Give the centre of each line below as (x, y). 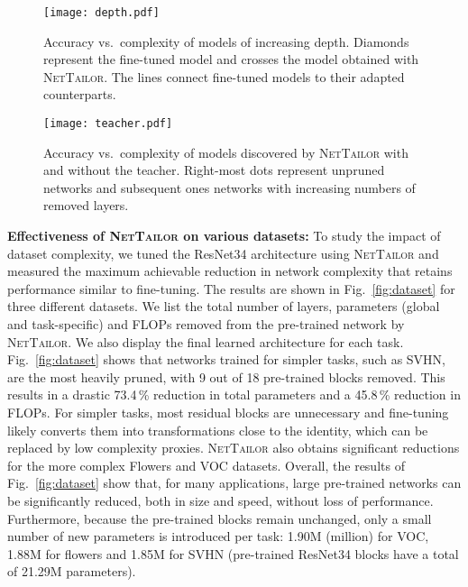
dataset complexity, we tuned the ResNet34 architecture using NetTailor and (223, 253)
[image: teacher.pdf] (108, 124)
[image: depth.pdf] (101, 13)
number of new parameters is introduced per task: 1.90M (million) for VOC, (218, 536)
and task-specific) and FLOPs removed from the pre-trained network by (206, 324)
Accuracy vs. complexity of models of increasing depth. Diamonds (226, 41)
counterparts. (80, 94)
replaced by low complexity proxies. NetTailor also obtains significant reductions (234, 448)
